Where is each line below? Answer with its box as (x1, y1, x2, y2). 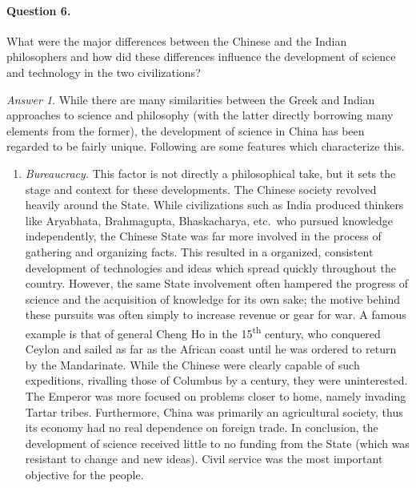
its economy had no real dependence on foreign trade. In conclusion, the (25, 419, 378, 436)
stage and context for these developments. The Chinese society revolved (25, 180, 377, 197)
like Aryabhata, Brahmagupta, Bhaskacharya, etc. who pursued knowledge (25, 212, 394, 228)
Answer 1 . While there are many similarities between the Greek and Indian (6, 91, 375, 107)
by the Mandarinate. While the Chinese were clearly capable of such (25, 356, 360, 373)
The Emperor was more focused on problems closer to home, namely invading (25, 387, 406, 404)
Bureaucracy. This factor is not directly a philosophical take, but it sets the (25, 164, 396, 181)
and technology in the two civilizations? (6, 63, 201, 80)
